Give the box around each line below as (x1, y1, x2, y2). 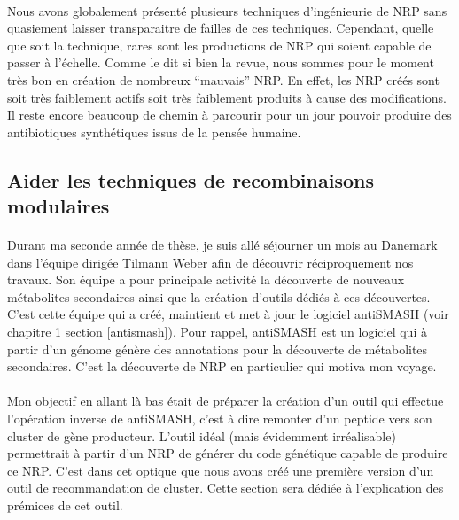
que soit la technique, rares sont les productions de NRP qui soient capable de (7, 35, 432, 54)
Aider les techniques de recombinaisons (7, 166, 374, 193)
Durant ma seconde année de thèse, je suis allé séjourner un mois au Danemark (7, 236, 438, 254)
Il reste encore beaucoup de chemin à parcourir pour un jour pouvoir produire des (7, 105, 452, 124)
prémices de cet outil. (7, 496, 123, 515)
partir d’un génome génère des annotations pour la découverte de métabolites (7, 339, 428, 358)
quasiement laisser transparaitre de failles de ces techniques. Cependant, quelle (7, 19, 434, 37)
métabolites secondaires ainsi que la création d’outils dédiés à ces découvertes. (7, 287, 431, 306)
